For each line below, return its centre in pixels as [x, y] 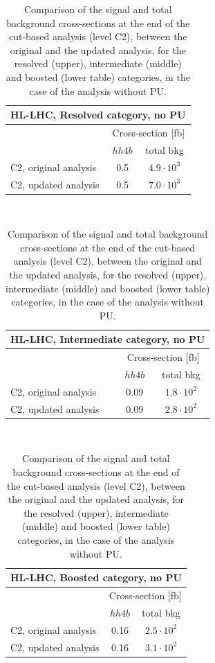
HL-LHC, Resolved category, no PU [98, 115]
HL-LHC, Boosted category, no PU [96, 577]
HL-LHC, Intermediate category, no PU [108, 339]
